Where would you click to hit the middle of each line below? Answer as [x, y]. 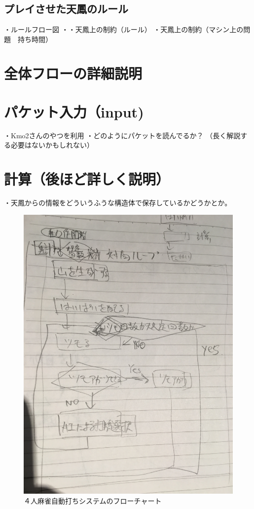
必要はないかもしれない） [52, 145]
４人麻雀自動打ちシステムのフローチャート [93, 500]
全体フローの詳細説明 [73, 73]
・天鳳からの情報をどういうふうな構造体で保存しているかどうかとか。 [118, 203]
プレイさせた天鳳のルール [66, 9]
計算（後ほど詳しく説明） [87, 179]
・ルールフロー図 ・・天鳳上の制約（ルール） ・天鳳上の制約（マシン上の [124, 29]
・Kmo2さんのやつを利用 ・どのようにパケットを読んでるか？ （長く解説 [122, 135]
